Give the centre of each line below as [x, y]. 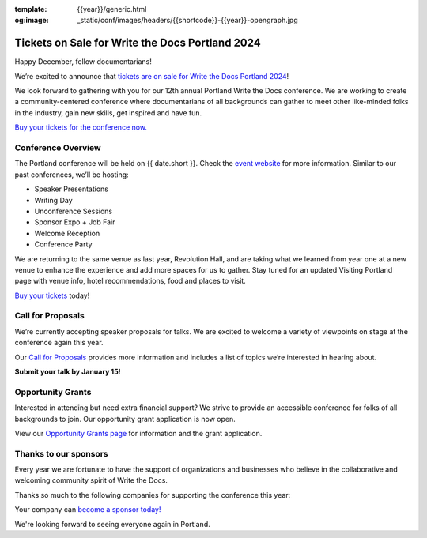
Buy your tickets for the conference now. [81, 127]
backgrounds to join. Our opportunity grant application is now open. [125, 419]
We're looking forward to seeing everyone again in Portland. [112, 524]
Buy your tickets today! [52, 295]
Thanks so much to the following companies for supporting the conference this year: [153, 495]
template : [31, 9]
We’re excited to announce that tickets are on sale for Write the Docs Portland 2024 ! [152, 76]
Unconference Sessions [74, 211]
